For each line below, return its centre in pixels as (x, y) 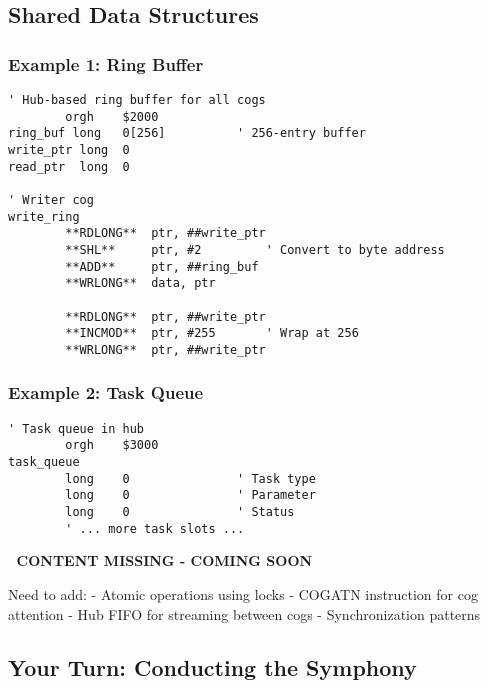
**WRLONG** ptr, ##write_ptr (165, 349)
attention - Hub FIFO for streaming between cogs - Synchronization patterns (244, 613)
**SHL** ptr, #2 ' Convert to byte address (255, 249)
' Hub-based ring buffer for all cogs (137, 100)
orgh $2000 (112, 116)
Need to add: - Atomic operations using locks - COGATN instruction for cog (243, 593)
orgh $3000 (112, 445)
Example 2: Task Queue (106, 392)
